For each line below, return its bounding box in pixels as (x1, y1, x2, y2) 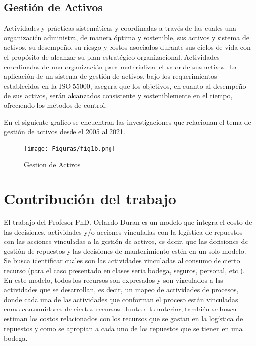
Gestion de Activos (24, 159, 81, 170)
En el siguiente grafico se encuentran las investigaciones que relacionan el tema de (4, 116, 251, 127)
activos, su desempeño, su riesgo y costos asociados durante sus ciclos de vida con (4, 42, 251, 52)
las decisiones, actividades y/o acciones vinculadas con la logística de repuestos (4, 226, 243, 237)
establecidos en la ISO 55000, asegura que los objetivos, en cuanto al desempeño (4, 80, 246, 91)
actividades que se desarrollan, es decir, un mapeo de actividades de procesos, (4, 284, 239, 295)
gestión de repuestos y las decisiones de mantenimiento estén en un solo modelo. (4, 245, 246, 256)
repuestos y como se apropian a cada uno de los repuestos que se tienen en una (4, 323, 243, 333)
